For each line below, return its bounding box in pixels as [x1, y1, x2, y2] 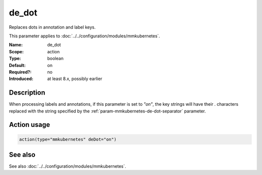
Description [9, 89, 46, 97]
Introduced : [9, 76, 33, 82]
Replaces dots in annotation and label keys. [9, 24, 96, 30]
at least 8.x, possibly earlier [47, 76, 102, 82]
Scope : [9, 48, 24, 54]
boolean [47, 56, 64, 62]
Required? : [9, 69, 32, 75]
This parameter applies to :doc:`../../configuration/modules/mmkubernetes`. [9, 33, 160, 39]
